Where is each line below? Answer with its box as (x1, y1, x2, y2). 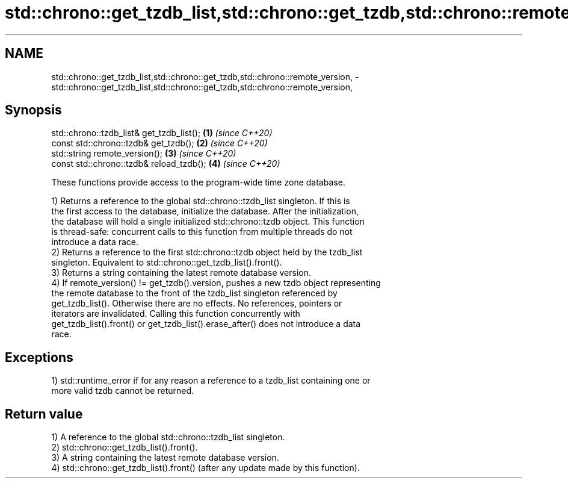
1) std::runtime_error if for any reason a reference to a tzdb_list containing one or (51, 375, 371, 386)
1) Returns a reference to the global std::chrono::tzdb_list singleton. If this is (51, 196, 350, 207)
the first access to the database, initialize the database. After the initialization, (51, 206, 359, 217)
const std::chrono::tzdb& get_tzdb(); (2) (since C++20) (51, 138, 268, 149)
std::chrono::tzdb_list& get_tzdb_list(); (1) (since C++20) (51, 128, 273, 139)
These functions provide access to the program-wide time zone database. (51, 177, 345, 188)
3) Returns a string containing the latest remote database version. (51, 267, 312, 278)
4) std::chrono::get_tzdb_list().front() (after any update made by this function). (51, 463, 360, 473)
